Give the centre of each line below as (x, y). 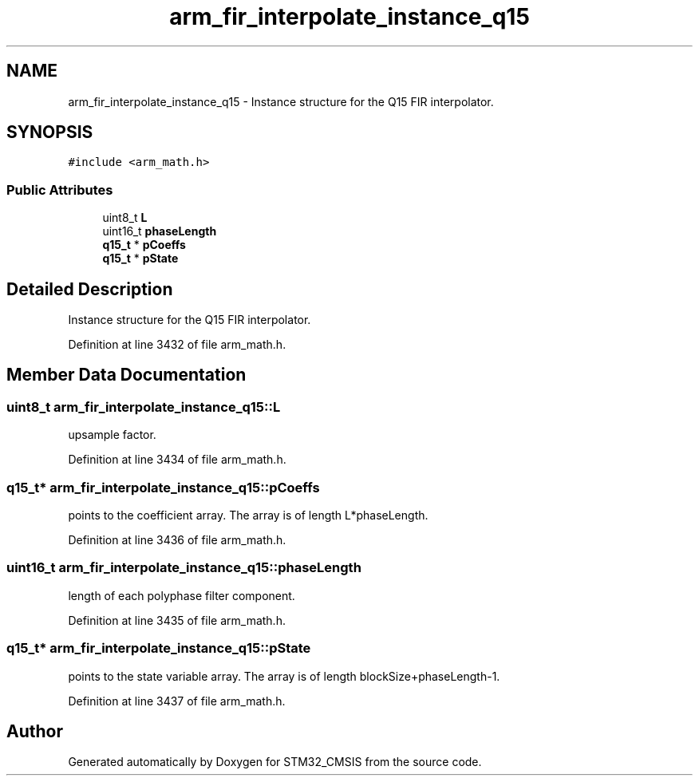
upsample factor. (112, 435)
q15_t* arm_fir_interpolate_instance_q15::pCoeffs (163, 487)
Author (35, 731)
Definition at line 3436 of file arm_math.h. (177, 540)
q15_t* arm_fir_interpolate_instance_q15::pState (159, 648)
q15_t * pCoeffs (144, 245)
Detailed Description (90, 289)
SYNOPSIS (50, 132)
